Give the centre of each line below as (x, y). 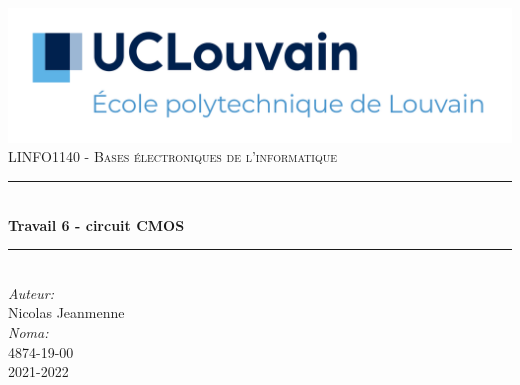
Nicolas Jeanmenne (66, 312)
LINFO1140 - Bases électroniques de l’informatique (173, 156)
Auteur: (31, 292)
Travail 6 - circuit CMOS (96, 224)
